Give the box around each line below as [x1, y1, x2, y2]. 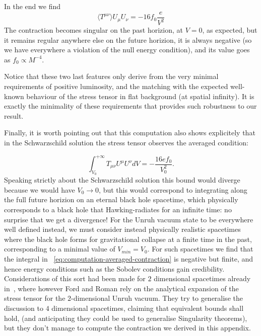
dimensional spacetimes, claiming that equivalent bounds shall [51, 302, 244, 313]
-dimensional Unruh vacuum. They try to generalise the [71, 293, 243, 303]
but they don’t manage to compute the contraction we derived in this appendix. [4, 322, 251, 333]
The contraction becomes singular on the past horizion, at [4, 25, 183, 35]
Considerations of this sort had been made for [4, 273, 146, 284]
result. [4, 110, 24, 121]
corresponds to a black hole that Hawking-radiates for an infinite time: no [4, 204, 232, 215]
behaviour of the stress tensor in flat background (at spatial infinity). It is [26, 91, 254, 101]
